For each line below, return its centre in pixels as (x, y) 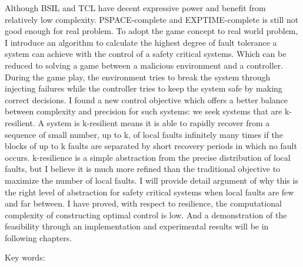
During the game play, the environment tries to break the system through (138, 77)
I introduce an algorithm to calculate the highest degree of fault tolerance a (141, 42)
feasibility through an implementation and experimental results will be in (137, 226)
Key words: (25, 257)
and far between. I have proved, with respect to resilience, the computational (143, 203)
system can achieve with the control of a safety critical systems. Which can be (146, 54)
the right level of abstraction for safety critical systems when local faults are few (149, 192)
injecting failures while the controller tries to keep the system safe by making (144, 88)
